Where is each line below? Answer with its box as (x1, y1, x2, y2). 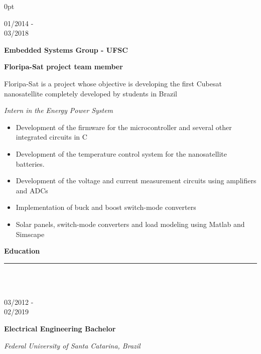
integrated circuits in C (16, 132, 87, 142)
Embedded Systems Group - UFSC (4, 44, 128, 55)
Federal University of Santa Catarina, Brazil (4, 340, 141, 350)
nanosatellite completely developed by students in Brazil (4, 88, 178, 98)
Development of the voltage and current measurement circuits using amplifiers (16, 175, 256, 186)
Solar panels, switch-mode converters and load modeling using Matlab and (16, 218, 245, 229)
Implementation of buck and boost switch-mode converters (16, 202, 196, 212)
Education (4, 246, 40, 256)
